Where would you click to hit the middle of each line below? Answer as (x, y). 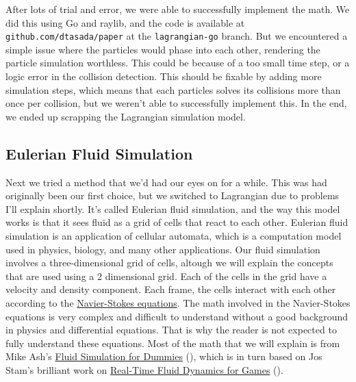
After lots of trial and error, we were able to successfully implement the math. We (178, 9)
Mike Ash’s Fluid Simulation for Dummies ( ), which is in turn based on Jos (164, 356)
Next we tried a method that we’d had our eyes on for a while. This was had (166, 182)
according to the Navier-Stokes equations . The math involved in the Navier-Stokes (178, 302)
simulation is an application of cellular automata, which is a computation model (174, 235)
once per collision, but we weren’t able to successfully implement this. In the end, (176, 103)
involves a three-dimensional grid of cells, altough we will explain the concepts (169, 263)
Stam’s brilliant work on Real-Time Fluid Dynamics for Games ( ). (144, 369)
